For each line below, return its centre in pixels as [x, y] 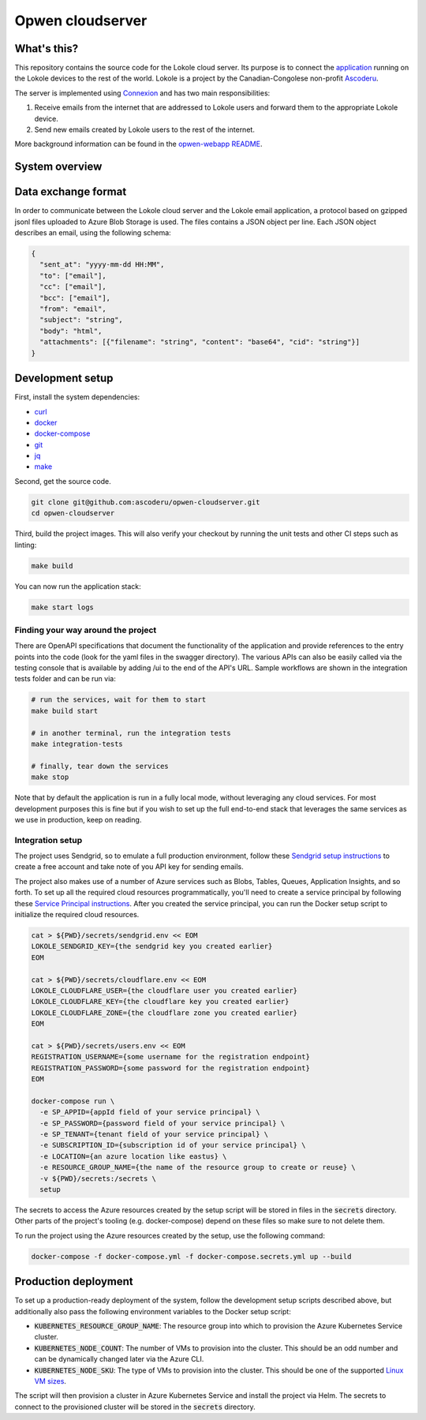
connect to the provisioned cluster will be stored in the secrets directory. [135, 1407]
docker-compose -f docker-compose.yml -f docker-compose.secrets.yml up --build [191, 1256]
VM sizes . [50, 1381]
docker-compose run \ [73, 1101]
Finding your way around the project [86, 630]
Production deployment [74, 1281]
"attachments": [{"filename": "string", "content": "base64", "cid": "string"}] [200, 342]
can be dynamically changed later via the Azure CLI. [119, 1359]
